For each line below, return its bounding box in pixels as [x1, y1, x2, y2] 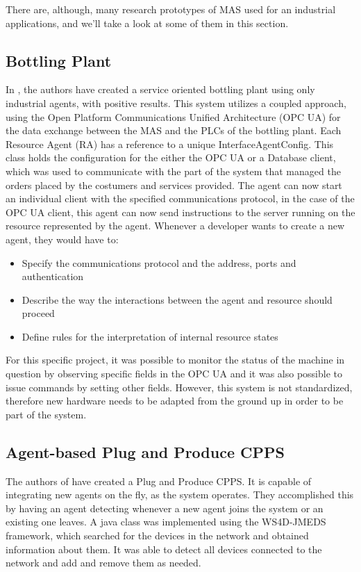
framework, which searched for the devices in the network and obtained [6, 528, 309, 543]
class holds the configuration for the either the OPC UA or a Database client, [6, 150, 336, 165]
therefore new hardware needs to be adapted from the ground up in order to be [6, 393, 344, 408]
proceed [22, 306, 55, 320]
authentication [22, 269, 84, 284]
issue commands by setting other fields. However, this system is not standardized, [6, 379, 353, 394]
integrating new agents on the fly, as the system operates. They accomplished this [6, 487, 354, 502]
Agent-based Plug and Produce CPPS [6, 441, 285, 462]
